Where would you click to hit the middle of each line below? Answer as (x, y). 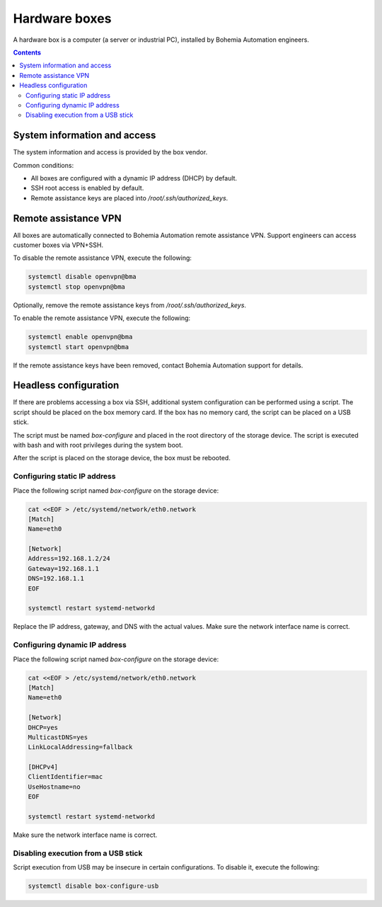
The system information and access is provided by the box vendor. (110, 152)
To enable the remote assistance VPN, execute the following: (102, 318)
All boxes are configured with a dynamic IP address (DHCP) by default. (134, 178)
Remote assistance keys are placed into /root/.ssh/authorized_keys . (129, 198)
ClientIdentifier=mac (65, 777)
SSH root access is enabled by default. (87, 188)
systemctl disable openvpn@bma (82, 277)
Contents (27, 52)
